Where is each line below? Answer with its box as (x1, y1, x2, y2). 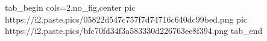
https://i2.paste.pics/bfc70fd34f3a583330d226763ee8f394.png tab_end (5, 24, 263, 37)
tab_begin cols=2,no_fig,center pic (5, 1, 136, 13)
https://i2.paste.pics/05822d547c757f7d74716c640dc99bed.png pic (5, 12, 247, 25)
